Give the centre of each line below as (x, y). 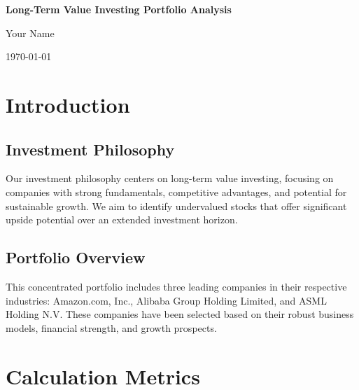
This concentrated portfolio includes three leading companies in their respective (176, 286)
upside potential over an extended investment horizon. (122, 220)
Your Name (30, 33)
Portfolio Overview (76, 257)
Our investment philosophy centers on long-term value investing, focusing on (170, 178)
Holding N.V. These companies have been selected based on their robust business (180, 314)
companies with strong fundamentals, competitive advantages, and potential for (176, 191)
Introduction (68, 104)
